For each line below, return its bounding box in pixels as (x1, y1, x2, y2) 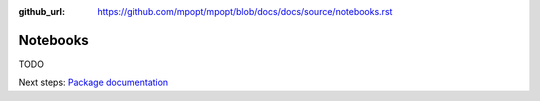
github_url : (18, 6, 65, 17)
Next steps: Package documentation (18, 76, 169, 89)
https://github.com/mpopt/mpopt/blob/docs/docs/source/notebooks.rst (97, 6, 393, 17)
